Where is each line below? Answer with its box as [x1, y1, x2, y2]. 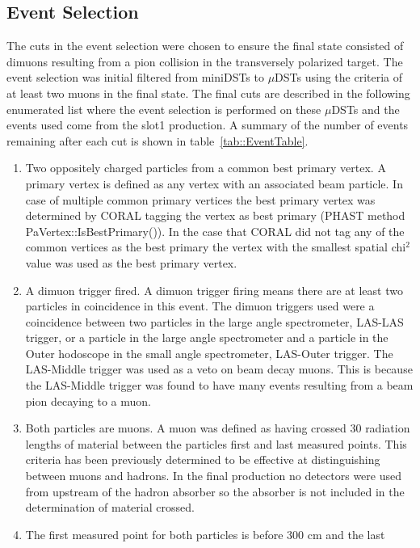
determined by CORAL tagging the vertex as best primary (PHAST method [25, 207, 405, 224]
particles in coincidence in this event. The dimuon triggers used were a [25, 297, 375, 314]
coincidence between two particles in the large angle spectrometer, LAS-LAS [25, 313, 404, 330]
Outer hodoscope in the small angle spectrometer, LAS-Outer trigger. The [25, 344, 393, 361]
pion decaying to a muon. [25, 392, 151, 409]
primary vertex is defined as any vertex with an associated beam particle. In [25, 175, 403, 192]
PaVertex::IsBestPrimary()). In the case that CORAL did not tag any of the [25, 222, 405, 239]
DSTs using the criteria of [275, 69, 403, 86]
